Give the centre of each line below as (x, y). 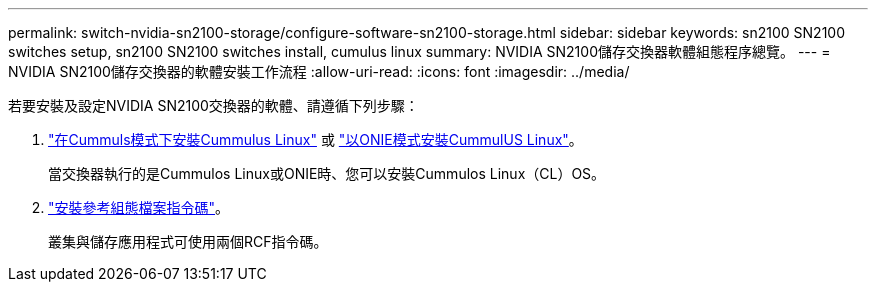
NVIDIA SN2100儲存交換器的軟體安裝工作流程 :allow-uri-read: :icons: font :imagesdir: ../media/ (319, 71)
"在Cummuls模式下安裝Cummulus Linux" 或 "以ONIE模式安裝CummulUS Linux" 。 (315, 139)
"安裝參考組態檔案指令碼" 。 (139, 207)
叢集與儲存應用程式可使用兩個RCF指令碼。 (188, 241)
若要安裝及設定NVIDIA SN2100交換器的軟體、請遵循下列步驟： (213, 105)
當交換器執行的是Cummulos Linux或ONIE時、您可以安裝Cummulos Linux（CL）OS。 (327, 173)
